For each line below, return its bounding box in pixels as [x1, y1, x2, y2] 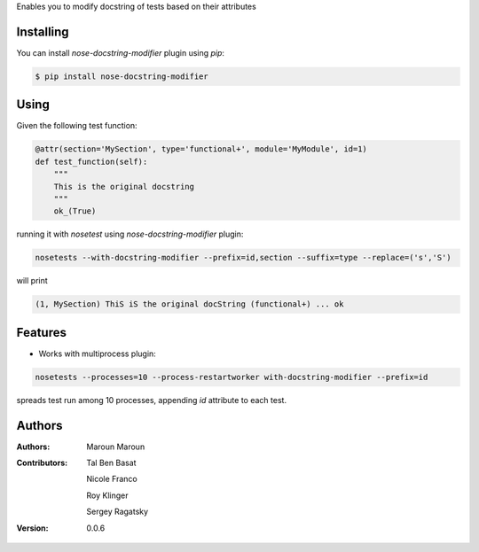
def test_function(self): [35, 156, 148, 167]
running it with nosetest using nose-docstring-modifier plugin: [16, 229, 244, 239]
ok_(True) [53, 206, 97, 216]
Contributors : [16, 457, 68, 469]
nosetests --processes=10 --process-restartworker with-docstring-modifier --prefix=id [35, 372, 428, 382]
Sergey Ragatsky [86, 506, 149, 517]
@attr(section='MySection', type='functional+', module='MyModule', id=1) [35, 144, 368, 154]
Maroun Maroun [86, 441, 145, 452]
